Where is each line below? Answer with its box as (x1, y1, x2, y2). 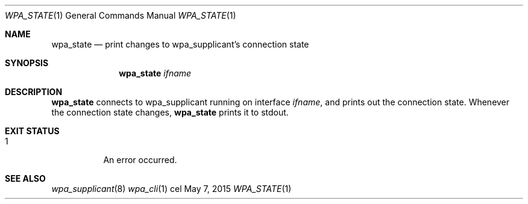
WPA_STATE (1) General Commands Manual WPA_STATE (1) (5, 10, 236, 20)
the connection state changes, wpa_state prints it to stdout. (51, 107, 289, 117)
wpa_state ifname (119, 68, 192, 78)
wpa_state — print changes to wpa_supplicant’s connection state (51, 39, 309, 49)
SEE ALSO (5, 173, 46, 184)
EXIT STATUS (5, 126, 60, 136)
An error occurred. (103, 155, 177, 165)
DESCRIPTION (5, 87, 63, 97)
